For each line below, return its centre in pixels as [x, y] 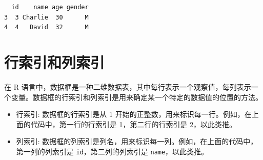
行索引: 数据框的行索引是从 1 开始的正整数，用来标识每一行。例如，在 [134, 114]
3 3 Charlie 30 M [46, 17]
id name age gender [50, 7]
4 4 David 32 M [46, 27]
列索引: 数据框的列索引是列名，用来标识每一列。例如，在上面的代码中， [137, 141]
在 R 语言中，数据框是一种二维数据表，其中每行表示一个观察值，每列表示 [128, 86]
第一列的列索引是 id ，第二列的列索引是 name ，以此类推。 [112, 151]
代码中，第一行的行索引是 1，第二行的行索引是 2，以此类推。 [134, 124]
